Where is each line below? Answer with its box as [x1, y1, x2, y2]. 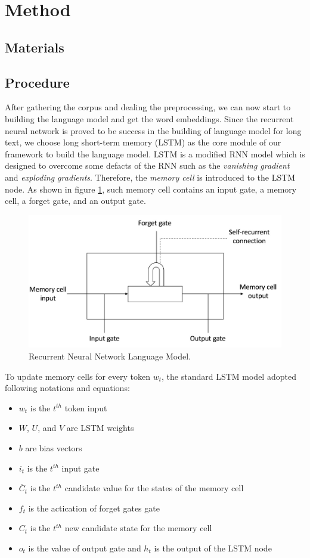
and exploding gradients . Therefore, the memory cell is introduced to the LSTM [5, 170, 296, 183]
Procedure [5, 73, 70, 91]
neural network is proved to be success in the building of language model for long [5, 124, 302, 137]
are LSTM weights [66, 421, 134, 434]
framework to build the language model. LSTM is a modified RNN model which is [5, 147, 305, 160]
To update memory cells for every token [5, 370, 151, 382]
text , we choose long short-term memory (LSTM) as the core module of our [5, 136, 281, 148]
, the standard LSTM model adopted [162, 370, 296, 382]
